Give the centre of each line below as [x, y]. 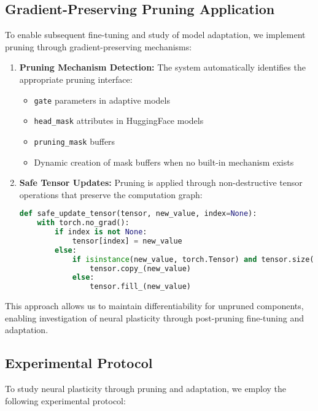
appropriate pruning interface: [76, 79]
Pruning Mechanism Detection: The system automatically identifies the [162, 67]
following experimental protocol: [65, 400]
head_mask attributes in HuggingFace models [119, 121]
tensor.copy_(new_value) [140, 268]
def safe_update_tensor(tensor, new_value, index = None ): [138, 214]
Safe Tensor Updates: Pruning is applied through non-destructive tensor [161, 182]
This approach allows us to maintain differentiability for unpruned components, [154, 306]
